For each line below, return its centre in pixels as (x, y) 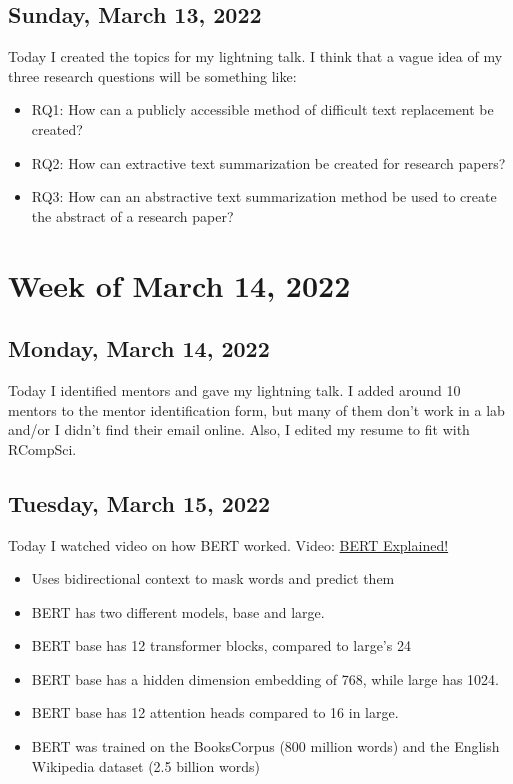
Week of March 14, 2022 (179, 284)
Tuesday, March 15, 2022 (139, 502)
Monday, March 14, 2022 (139, 348)
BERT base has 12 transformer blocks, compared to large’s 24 (221, 645)
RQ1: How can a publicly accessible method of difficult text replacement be (262, 109)
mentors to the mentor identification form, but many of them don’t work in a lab (256, 409)
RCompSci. (42, 448)
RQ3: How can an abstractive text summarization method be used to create (264, 196)
